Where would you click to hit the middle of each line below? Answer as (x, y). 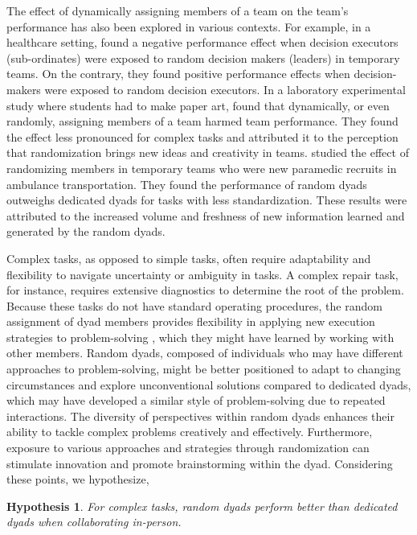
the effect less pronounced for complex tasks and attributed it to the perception (202, 136)
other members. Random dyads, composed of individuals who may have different (205, 353)
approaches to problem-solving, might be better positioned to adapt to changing (204, 369)
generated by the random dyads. (86, 231)
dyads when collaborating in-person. (94, 522)
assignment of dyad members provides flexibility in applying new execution (191, 321)
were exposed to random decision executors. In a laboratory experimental (225, 89)
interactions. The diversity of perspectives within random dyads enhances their (200, 416)
